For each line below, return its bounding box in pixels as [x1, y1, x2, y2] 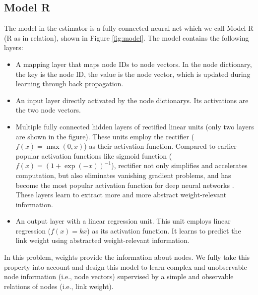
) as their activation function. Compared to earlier [84, 141, 237, 151]
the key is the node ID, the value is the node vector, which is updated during [15, 68, 251, 79]
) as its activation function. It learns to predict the [87, 225, 241, 236]
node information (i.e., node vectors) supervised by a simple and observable [4, 271, 234, 282]
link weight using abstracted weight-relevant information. [15, 235, 190, 245]
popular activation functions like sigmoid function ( [15, 150, 172, 161]
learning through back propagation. [15, 78, 124, 89]
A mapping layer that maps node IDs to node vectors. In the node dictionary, [15, 59, 252, 69]
